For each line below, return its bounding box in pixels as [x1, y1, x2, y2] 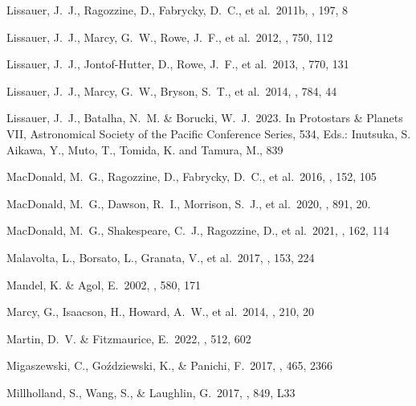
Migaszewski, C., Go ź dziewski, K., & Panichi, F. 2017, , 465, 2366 [6, 357, 332, 374]
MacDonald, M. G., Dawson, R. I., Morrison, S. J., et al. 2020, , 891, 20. [6, 195, 371, 211]
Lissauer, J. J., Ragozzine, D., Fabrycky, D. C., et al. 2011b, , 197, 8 [6, 2, 349, 18]
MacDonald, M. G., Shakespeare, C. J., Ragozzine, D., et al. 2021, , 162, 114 [6, 222, 389, 239]
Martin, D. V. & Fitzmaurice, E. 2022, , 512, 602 [6, 330, 251, 347]
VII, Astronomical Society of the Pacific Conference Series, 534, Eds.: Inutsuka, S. [6, 125, 411, 141]
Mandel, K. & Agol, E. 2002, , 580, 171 [6, 276, 202, 293]
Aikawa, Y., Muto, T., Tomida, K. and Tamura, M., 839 [6, 141, 283, 158]
